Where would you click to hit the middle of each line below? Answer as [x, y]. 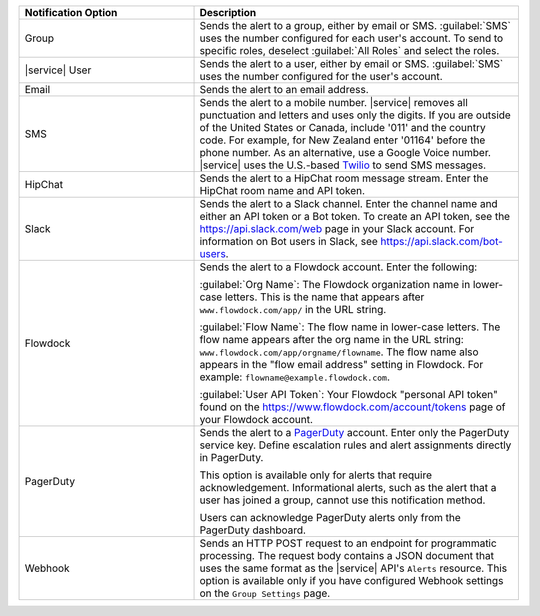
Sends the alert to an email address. [284, 89]
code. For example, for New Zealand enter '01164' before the [342, 140]
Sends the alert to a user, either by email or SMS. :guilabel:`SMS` [351, 63]
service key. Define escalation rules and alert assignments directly [355, 445]
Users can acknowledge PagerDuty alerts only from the [330, 517]
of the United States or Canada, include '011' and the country [342, 127]
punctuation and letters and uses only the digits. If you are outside [355, 115]
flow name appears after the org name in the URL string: [331, 339]
